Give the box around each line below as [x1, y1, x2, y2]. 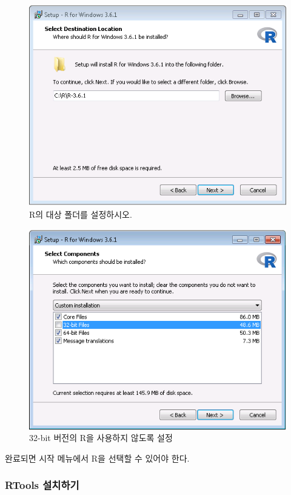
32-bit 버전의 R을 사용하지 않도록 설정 [29, 431, 173, 444]
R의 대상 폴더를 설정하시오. [29, 208, 132, 221]
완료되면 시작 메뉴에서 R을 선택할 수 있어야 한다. [5, 451, 190, 464]
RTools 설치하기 [5, 477, 79, 493]
